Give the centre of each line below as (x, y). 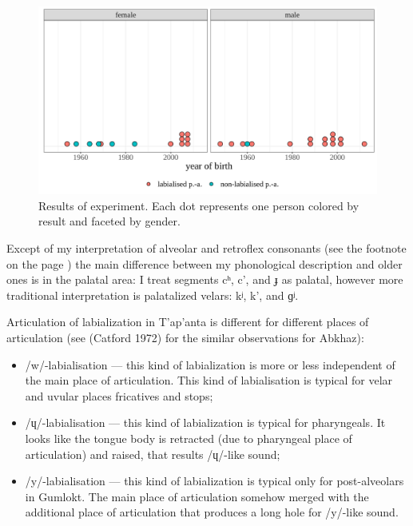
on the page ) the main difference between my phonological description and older (205, 263)
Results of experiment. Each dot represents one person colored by (199, 205)
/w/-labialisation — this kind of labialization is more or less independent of (210, 364)
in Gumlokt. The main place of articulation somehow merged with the (197, 496)
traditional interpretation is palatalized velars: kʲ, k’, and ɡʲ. (153, 295)
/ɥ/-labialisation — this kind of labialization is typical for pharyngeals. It (205, 422)
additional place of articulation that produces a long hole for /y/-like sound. (212, 512)
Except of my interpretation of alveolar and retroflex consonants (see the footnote (206, 247)
